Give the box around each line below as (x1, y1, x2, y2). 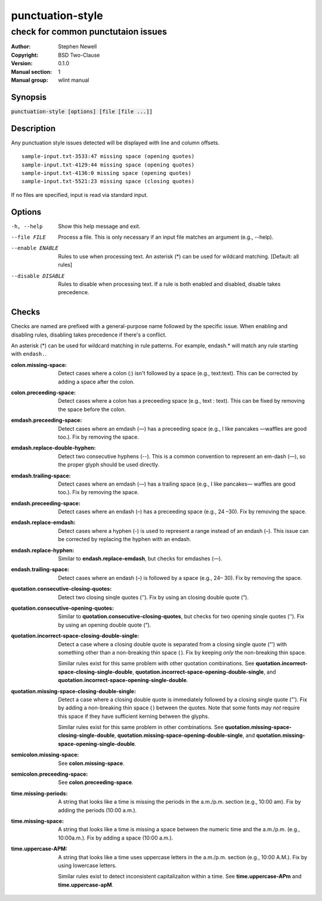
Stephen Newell (58, 43, 97, 50)
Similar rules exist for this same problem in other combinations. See (58, 724, 224, 731)
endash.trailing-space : (11, 566, 70, 573)
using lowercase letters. (58, 862, 117, 869)
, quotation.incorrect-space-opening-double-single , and (132, 668, 277, 675)
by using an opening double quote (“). (58, 621, 151, 628)
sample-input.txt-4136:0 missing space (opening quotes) (21, 169, 192, 176)
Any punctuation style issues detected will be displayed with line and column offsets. (11, 139, 220, 146)
